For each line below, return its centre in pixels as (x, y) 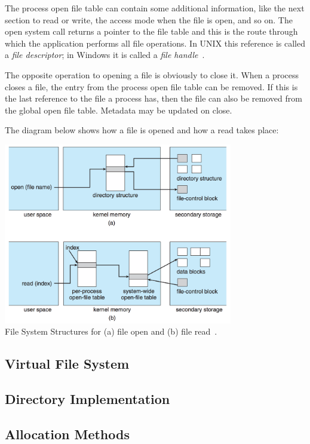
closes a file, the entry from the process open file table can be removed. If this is (151, 86)
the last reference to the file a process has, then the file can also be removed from (154, 98)
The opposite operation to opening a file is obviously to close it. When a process (152, 74)
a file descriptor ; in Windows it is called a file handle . (105, 55)
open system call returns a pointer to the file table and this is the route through (151, 31)
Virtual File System (67, 364)
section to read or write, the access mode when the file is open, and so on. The (149, 19)
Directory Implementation (88, 398)
